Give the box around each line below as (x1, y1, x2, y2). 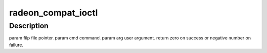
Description (9, 21, 49, 30)
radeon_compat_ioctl (9, 7, 98, 18)
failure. (9, 42, 24, 48)
